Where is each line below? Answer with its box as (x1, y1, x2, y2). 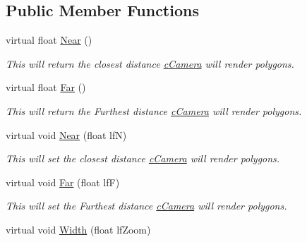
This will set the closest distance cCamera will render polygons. (6, 151, 280, 166)
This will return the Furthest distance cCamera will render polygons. (6, 103, 302, 118)
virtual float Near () (6, 32, 92, 47)
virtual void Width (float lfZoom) (6, 222, 151, 236)
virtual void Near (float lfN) (6, 127, 127, 142)
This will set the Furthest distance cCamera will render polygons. (6, 198, 287, 213)
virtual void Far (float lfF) (6, 174, 120, 189)
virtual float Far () (6, 80, 86, 95)
